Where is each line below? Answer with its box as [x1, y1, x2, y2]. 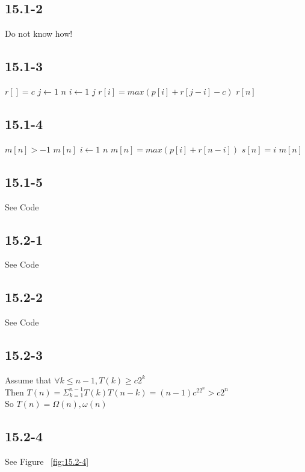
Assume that [5, 373, 52, 386]
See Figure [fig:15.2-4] [5, 455, 89, 467]
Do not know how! [5, 27, 73, 40]
